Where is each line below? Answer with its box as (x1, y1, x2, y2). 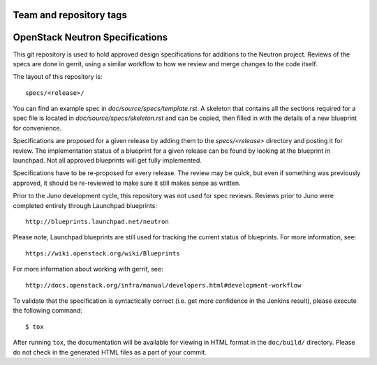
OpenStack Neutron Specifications (13, 31, 168, 43)
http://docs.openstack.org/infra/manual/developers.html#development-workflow (25, 281, 302, 289)
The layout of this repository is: (13, 73, 103, 81)
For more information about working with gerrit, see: (13, 265, 163, 274)
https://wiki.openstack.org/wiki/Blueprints (25, 249, 181, 258)
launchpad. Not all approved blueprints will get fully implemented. (13, 156, 202, 165)
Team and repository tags (13, 9, 127, 21)
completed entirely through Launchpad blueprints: (13, 201, 157, 209)
